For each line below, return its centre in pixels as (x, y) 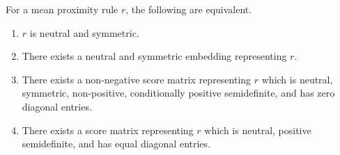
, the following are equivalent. (189, 9)
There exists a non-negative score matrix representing (137, 79)
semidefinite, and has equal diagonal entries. (116, 144)
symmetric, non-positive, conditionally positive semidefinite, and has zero (178, 93)
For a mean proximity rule (62, 9)
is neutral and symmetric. (84, 32)
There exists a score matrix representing (108, 130)
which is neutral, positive (258, 130)
